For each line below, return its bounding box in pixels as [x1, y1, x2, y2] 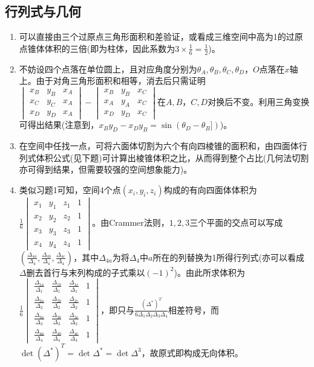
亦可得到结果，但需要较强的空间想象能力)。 [19, 163, 192, 176]
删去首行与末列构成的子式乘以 [26, 266, 145, 278]
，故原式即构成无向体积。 [141, 346, 243, 359]
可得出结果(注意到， [19, 118, 99, 131]
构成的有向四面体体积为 [163, 183, 257, 196]
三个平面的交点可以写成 [189, 216, 283, 229]
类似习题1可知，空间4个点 [19, 183, 121, 196]
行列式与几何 [5, 2, 81, 21]
